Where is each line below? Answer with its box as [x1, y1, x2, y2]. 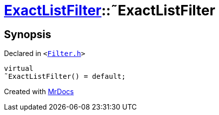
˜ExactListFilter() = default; [4, 72, 126, 81]
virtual [4, 64, 34, 73]
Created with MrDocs [4, 87, 74, 96]
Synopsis [4, 28, 51, 41]
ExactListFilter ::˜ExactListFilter [4, 2, 216, 19]
